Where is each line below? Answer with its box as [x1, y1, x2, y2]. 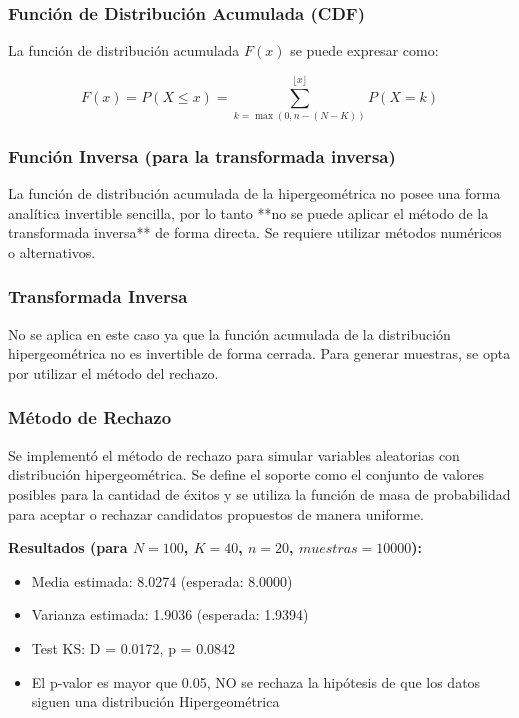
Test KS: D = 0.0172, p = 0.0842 [31, 637, 236, 658]
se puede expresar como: [290, 40, 439, 61]
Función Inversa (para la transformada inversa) [8, 143, 396, 168]
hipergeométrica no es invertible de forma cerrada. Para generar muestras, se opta [8, 343, 511, 364]
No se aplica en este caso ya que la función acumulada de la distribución [8, 323, 451, 344]
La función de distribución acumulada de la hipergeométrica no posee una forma [8, 183, 501, 204]
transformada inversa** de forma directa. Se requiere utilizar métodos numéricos [8, 222, 502, 243]
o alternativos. [8, 241, 96, 262]
